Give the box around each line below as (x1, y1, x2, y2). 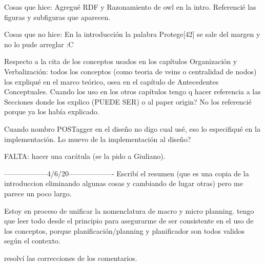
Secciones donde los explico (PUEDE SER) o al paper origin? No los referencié (4, 96, 252, 107)
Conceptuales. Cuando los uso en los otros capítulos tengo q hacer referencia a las (4, 86, 261, 97)
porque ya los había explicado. (4, 106, 99, 117)
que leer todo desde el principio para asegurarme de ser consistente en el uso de (4, 215, 254, 226)
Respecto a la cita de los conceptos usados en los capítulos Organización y (4, 56, 237, 67)
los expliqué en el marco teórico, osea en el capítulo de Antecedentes (4, 76, 219, 87)
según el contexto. (4, 235, 60, 246)
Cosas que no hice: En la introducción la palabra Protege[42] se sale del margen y (4, 29, 260, 39)
